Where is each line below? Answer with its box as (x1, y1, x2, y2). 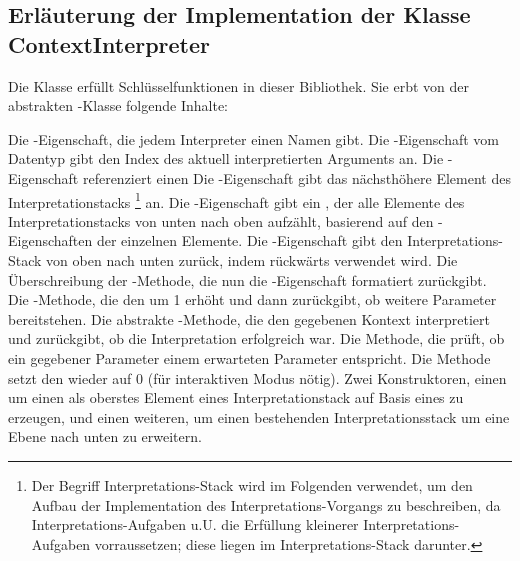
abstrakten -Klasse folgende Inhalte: (8, 95, 228, 116)
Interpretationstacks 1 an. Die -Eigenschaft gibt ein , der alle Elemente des (8, 188, 465, 212)
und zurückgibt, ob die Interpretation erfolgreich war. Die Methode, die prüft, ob (8, 328, 505, 349)
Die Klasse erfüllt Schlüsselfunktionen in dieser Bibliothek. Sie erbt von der (8, 75, 470, 96)
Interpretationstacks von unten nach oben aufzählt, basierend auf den (8, 210, 434, 231)
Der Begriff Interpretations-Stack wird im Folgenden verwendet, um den (31, 474, 473, 495)
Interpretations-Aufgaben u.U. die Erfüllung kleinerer (31, 514, 359, 535)
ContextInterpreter (8, 28, 211, 59)
